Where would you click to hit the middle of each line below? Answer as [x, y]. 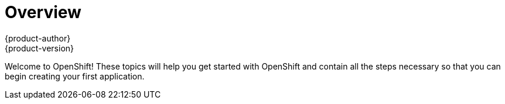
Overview [43, 12]
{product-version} [40, 48]
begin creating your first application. [75, 76]
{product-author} [38, 38]
